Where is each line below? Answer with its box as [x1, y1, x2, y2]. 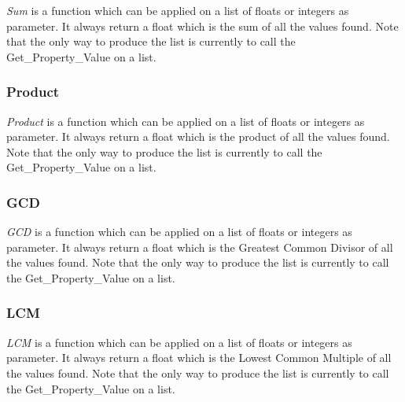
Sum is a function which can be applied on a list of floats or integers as [6, 2, 349, 18]
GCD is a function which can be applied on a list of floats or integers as [6, 223, 352, 240]
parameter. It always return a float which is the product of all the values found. [6, 128, 390, 145]
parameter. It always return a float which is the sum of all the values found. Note [6, 17, 399, 34]
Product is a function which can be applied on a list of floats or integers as [6, 112, 365, 129]
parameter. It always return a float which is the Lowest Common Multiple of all [6, 349, 392, 366]
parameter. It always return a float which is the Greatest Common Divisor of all [6, 238, 393, 255]
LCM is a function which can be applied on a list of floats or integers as [6, 334, 352, 350]
